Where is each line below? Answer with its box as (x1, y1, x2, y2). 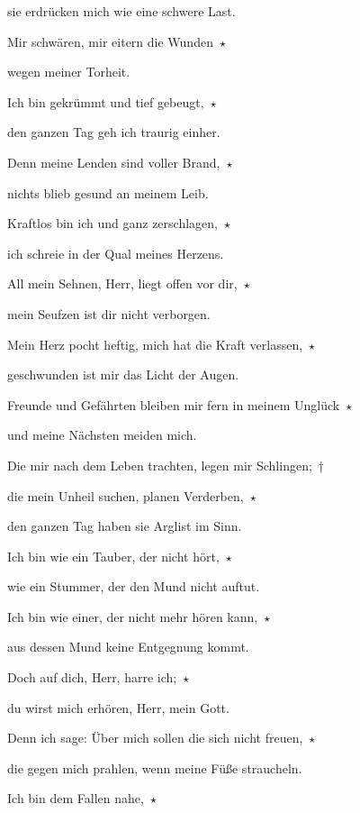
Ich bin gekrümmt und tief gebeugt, (7, 92, 204, 111)
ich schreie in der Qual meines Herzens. (7, 243, 224, 262)
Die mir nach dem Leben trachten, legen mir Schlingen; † (7, 455, 325, 474)
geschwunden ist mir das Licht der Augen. (7, 365, 239, 384)
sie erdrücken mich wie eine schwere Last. (7, 2, 236, 20)
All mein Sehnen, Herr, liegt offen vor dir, (7, 274, 238, 293)
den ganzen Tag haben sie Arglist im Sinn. (7, 516, 242, 535)
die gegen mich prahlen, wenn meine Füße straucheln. (7, 758, 302, 777)
